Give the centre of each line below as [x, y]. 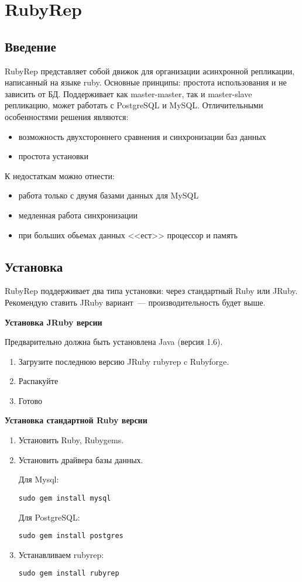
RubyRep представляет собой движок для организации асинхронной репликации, [150, 71]
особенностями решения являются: [67, 116]
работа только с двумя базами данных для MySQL [109, 195]
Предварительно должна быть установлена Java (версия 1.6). [114, 342]
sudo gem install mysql [65, 498]
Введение [30, 46]
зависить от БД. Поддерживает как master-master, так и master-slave [128, 93]
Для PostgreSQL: [49, 517]
